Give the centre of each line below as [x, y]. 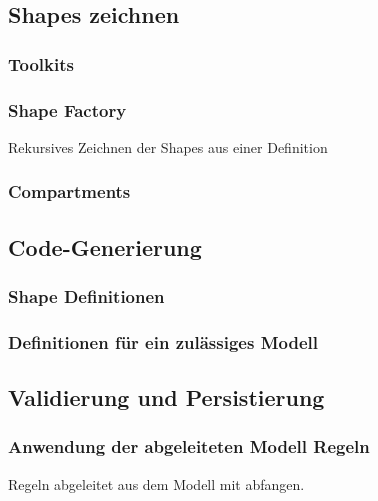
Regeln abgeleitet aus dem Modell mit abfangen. [156, 483]
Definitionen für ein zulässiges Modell [163, 341]
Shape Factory [67, 109]
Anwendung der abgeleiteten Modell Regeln [189, 446]
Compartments [69, 191]
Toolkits [41, 63]
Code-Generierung [105, 246]
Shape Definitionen [86, 295]
